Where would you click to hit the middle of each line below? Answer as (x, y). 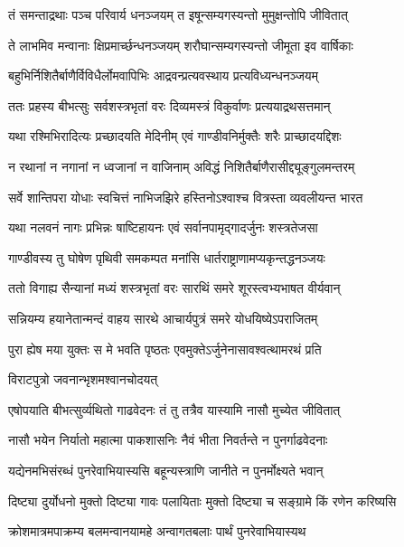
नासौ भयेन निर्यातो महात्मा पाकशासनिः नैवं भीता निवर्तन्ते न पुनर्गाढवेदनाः (168, 440)
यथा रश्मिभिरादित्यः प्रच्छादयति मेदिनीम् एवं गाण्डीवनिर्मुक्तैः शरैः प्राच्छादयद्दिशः (175, 136)
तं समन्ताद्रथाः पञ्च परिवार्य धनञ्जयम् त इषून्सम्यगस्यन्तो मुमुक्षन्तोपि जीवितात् (178, 14)
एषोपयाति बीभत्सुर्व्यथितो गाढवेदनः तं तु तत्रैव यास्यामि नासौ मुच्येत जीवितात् (174, 409)
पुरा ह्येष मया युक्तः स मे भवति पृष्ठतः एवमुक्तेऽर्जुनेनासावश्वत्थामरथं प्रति (165, 349)
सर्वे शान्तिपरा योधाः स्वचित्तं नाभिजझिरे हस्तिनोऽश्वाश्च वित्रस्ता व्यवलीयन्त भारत (186, 197)
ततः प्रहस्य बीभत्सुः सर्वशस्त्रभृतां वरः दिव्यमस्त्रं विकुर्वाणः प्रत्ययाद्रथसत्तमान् (169, 105)
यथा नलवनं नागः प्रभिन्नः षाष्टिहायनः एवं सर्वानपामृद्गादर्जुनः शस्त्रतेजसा (163, 227)
